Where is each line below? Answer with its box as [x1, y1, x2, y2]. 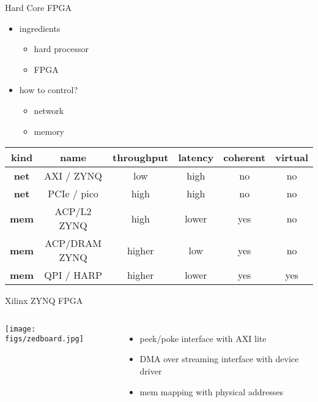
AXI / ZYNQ [44, 169, 102, 183]
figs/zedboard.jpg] [5, 335, 84, 344]
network [34, 104, 64, 116]
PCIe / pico [48, 186, 98, 201]
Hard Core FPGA [5, 1, 72, 13]
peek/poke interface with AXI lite [139, 332, 267, 344]
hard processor [34, 42, 89, 55]
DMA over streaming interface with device [139, 352, 299, 365]
